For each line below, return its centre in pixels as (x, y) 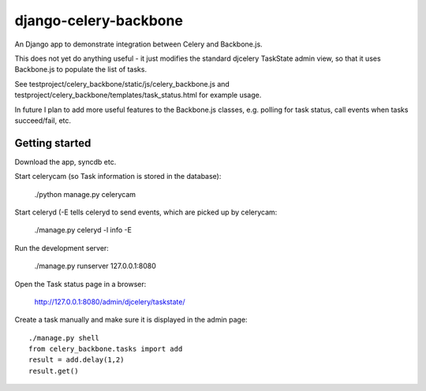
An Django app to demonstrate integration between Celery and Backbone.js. (139, 44)
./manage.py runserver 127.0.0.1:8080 (95, 266)
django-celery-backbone (99, 20)
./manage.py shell (64, 338)
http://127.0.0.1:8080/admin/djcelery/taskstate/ (110, 302)
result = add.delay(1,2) (77, 360)
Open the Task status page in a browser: (80, 284)
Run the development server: (62, 248)
